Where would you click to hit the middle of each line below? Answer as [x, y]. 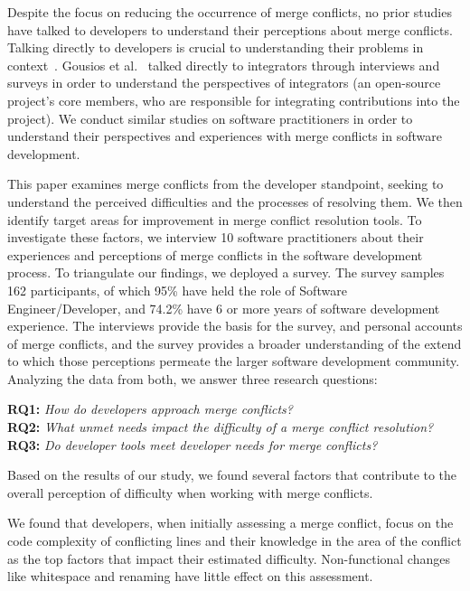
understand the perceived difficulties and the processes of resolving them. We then [235, 201]
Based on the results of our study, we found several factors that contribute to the [232, 475]
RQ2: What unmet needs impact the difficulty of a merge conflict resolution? [221, 427]
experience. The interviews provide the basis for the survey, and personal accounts [235, 326]
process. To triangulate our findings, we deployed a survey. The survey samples [226, 272]
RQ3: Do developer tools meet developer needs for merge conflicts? [193, 444]
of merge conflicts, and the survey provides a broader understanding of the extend [235, 343]
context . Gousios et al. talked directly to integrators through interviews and [224, 65]
